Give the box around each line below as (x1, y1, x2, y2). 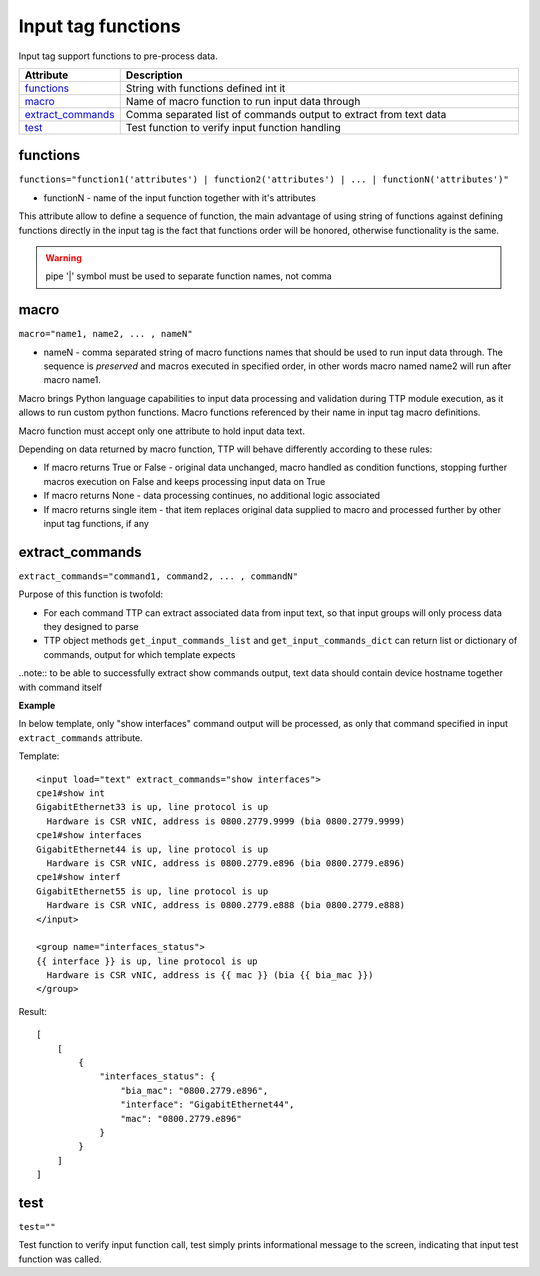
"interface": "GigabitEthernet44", (120, 1099, 295, 1110)
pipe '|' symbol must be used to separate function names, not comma (45, 270, 332, 282)
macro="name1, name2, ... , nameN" (18, 328, 194, 340)
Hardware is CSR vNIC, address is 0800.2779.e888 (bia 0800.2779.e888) (46, 900, 406, 911)
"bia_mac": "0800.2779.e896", (120, 1085, 269, 1096)
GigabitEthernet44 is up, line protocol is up (36, 843, 269, 855)
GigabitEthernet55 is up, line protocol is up (36, 885, 269, 897)
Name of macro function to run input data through (125, 94, 361, 108)
